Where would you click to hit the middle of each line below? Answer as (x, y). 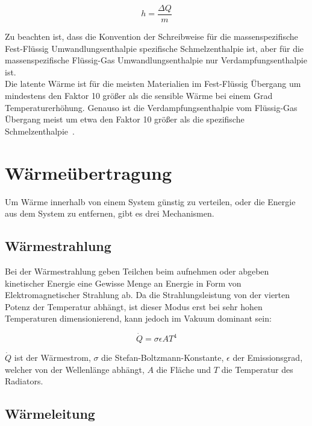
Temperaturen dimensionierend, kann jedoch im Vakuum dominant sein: (138, 318)
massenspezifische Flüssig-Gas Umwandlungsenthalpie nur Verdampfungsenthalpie (156, 60)
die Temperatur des (257, 369)
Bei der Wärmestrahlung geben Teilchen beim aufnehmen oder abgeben (137, 271)
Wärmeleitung (50, 414)
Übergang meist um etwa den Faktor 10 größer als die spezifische (125, 119)
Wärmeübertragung (89, 172)
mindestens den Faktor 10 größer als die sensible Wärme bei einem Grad (139, 96)
